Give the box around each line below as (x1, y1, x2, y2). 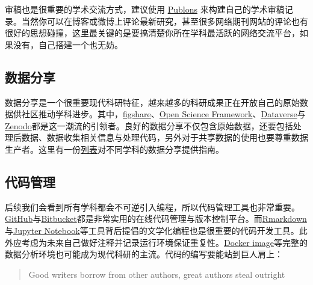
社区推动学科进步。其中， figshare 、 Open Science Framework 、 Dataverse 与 (21, 108, 306, 120)
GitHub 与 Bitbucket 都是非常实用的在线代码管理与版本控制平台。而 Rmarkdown (5, 212, 307, 225)
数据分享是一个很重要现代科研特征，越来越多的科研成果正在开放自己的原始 (5, 96, 300, 108)
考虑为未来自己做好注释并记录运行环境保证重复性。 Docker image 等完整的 (21, 236, 308, 248)
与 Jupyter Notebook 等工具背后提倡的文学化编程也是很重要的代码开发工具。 (5, 224, 299, 236)
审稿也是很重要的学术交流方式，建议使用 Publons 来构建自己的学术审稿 (5, 3, 285, 15)
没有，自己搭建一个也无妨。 (13, 38, 123, 51)
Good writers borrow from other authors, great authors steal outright (28, 268, 285, 280)
